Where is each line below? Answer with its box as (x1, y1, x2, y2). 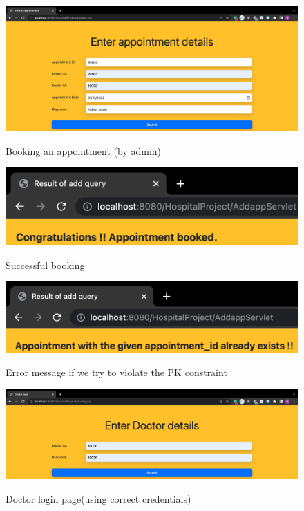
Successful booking (6, 257, 85, 272)
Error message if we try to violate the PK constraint (6, 365, 227, 380)
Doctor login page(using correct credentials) (6, 491, 191, 505)
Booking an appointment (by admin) (6, 143, 162, 158)
